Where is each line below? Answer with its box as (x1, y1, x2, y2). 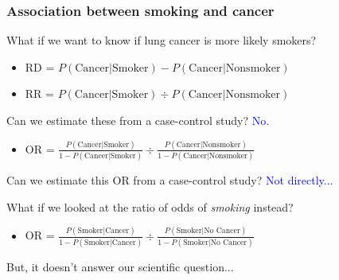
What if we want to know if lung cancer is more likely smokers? (6, 32, 317, 49)
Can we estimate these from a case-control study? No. (6, 112, 270, 128)
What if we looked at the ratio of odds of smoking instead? (6, 198, 294, 215)
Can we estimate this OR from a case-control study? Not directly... (6, 172, 333, 189)
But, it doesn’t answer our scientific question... (6, 259, 234, 275)
